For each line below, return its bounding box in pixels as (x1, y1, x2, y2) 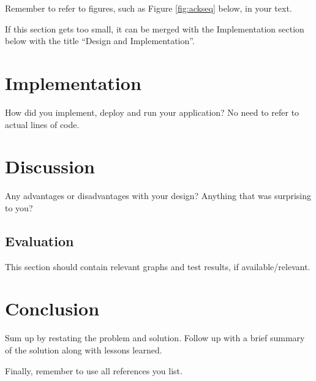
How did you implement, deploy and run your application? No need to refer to (5, 105, 299, 118)
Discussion (5, 154, 95, 179)
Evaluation (5, 231, 74, 250)
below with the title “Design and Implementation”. (5, 34, 195, 47)
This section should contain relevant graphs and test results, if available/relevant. (5, 260, 310, 273)
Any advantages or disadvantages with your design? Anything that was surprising (5, 189, 312, 202)
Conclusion (5, 296, 100, 321)
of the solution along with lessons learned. (5, 343, 162, 356)
